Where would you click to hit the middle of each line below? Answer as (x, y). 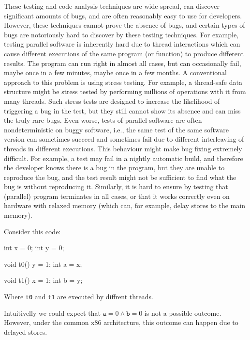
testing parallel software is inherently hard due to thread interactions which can (122, 44)
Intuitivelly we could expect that (52, 313)
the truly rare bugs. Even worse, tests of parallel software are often (103, 120)
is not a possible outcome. (183, 313)
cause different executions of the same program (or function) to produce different (124, 53)
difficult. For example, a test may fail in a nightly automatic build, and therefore (124, 158)
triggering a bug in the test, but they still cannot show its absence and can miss (122, 110)
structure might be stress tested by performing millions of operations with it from (125, 91)
